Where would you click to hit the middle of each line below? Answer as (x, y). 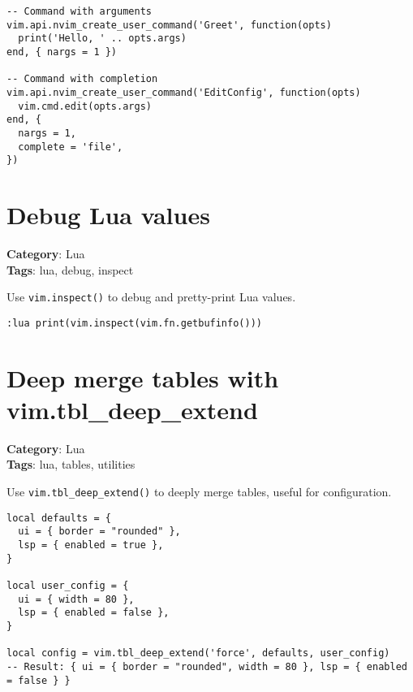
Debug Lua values (108, 215)
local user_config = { (68, 585)
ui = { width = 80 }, (76, 599)
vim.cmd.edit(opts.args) (85, 106)
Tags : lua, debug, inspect (70, 269)
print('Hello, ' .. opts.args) (102, 39)
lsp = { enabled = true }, (91, 545)
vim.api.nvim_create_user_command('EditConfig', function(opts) (184, 92)
